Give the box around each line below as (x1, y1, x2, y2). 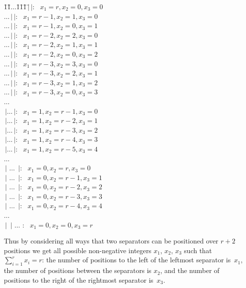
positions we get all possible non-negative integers (4, 245, 152, 255)
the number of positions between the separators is (4, 265, 152, 275)
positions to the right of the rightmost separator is (4, 274, 154, 285)
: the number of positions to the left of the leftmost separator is (42, 255, 231, 265)
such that (184, 245, 212, 255)
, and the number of (160, 265, 220, 275)
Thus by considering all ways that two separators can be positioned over (4, 236, 218, 246)
